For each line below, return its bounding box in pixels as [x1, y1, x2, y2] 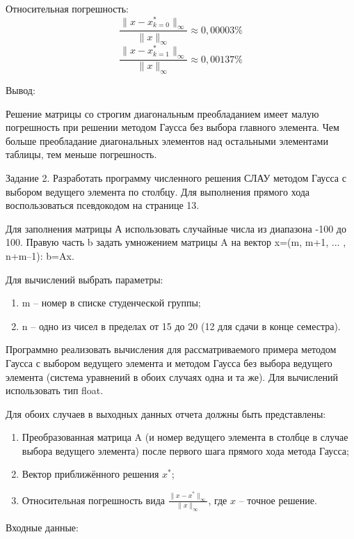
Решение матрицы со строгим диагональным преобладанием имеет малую [6, 106, 319, 120]
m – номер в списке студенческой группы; [22, 295, 201, 310]
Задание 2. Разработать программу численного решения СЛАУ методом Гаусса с [6, 170, 346, 185]
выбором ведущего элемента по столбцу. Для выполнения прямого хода [6, 184, 310, 198]
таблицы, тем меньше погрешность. [6, 147, 157, 162]
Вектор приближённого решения [22, 467, 159, 481]
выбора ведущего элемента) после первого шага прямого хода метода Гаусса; [22, 443, 349, 458]
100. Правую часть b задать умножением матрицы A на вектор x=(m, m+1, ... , [6, 235, 346, 249]
